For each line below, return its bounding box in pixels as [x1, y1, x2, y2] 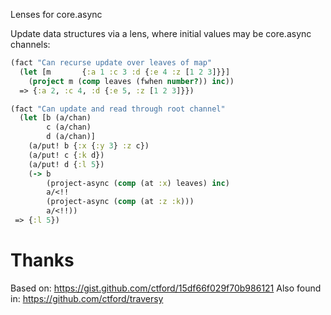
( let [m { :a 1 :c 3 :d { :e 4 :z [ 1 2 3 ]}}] [19, 67, 231, 77]
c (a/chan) [46, 122, 92, 133]
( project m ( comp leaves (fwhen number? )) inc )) [28, 76, 235, 86]
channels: [10, 39, 51, 50]
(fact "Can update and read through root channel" [10, 104, 226, 114]
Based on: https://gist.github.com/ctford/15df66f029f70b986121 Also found [10, 282, 322, 294]
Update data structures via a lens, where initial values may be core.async [10, 28, 312, 39]
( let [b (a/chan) [19, 113, 92, 123]
